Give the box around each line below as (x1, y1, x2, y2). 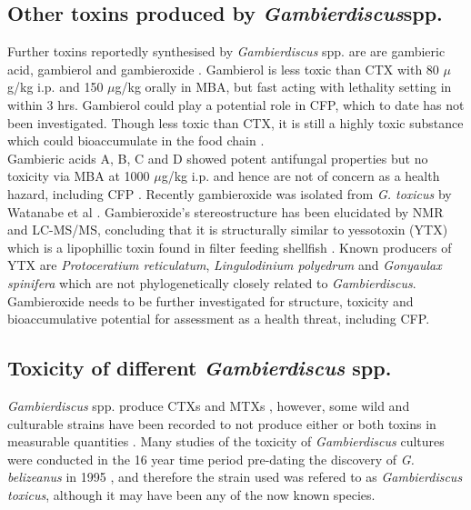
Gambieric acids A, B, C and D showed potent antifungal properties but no (7, 148, 428, 167)
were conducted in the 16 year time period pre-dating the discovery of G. (7, 449, 415, 468)
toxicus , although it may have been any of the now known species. (7, 485, 376, 504)
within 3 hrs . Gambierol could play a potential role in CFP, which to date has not (7, 95, 465, 114)
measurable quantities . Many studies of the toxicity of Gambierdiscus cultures (7, 432, 445, 451)
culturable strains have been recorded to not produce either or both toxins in (7, 414, 436, 433)
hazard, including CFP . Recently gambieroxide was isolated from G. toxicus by (7, 184, 452, 203)
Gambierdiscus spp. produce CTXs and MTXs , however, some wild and (7, 395, 410, 415)
